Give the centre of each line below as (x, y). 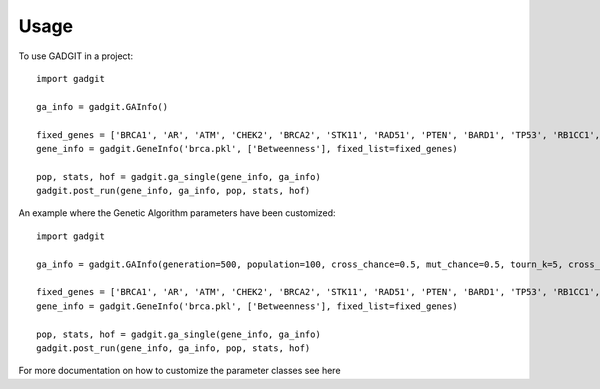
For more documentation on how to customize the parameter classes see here (179, 371)
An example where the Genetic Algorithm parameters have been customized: (177, 213)
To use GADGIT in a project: (76, 56)
